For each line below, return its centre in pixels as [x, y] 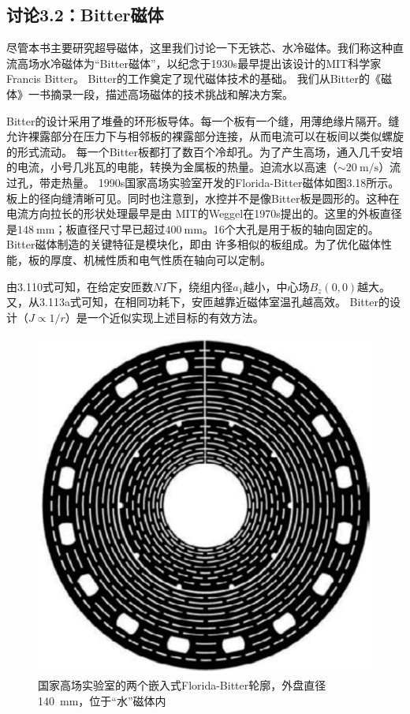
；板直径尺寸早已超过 [110, 228]
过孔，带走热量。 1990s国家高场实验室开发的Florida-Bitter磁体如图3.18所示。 [203, 182]
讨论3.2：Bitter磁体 [85, 15]
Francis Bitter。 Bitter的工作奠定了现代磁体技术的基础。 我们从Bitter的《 [194, 79]
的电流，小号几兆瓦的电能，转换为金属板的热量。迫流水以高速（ [172, 167]
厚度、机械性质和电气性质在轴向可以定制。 [160, 259]
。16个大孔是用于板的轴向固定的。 [291, 228]
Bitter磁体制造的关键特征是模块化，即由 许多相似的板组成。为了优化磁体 [194, 244]
